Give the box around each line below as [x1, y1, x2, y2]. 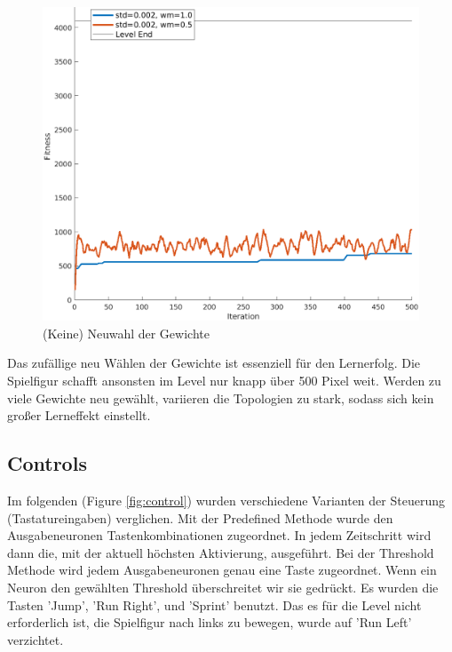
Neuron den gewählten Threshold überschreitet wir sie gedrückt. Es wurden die [7, 577, 439, 596]
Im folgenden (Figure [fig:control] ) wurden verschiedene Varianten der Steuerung [7, 490, 445, 509]
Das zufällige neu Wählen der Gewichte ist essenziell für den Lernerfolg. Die [7, 354, 421, 372]
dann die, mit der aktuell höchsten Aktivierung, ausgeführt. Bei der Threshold [7, 543, 434, 561]
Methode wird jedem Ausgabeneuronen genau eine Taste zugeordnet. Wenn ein [7, 561, 437, 579]
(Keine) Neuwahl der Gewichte [43, 323, 210, 342]
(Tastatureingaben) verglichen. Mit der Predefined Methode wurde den [7, 508, 393, 527]
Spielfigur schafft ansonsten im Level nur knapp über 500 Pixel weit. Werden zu [7, 370, 441, 389]
